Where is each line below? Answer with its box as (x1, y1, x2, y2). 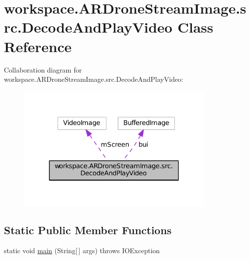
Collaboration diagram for (4, 64, 82, 74)
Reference (4, 36, 72, 56)
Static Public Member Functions (4, 222, 172, 237)
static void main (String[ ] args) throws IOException (4, 245, 160, 255)
